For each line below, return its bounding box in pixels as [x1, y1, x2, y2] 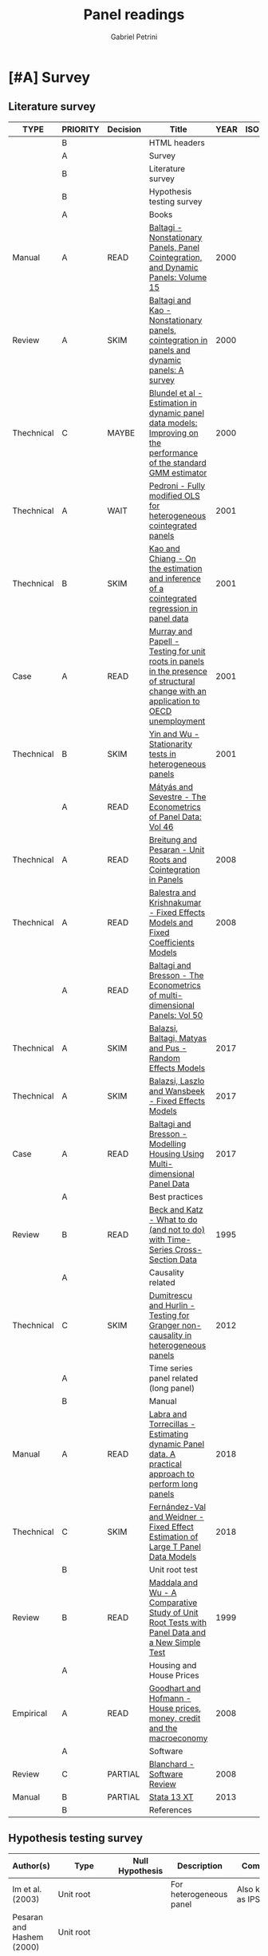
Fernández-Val [148, 1501, 206, 1512]
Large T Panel [148, 1541, 202, 1552]
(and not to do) [148, 1224, 206, 1235]
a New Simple [148, 1637, 201, 1648]
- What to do [148, 1214, 198, 1225]
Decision [107, 124, 142, 135]
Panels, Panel [148, 242, 200, 253]
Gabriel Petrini [110, 32, 158, 41]
